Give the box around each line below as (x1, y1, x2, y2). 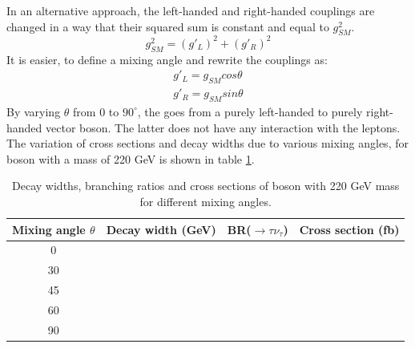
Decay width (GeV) (106, 221, 216, 237)
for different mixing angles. (139, 192, 272, 209)
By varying (6, 103, 61, 119)
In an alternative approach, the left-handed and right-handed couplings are (6, 2, 375, 18)
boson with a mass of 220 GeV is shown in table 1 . (6, 150, 255, 167)
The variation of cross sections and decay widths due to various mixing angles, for (6, 135, 409, 152)
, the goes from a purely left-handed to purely (137, 103, 363, 119)
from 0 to (73, 103, 119, 119)
